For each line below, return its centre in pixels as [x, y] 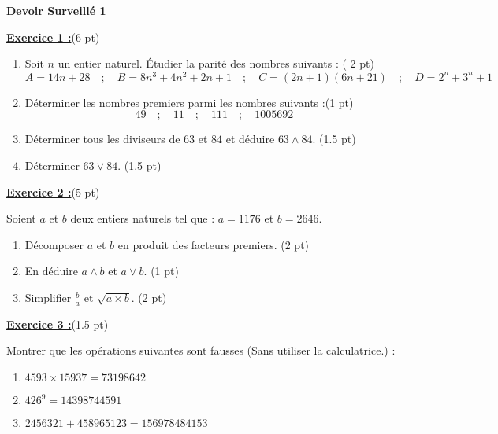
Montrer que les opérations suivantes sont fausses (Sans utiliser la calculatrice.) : [201, 350]
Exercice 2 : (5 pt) [53, 191]
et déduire [250, 139]
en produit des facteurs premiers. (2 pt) [214, 244]
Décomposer [54, 244]
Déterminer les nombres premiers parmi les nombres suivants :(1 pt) [189, 102]
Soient [21, 218]
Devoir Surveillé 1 [56, 10]
